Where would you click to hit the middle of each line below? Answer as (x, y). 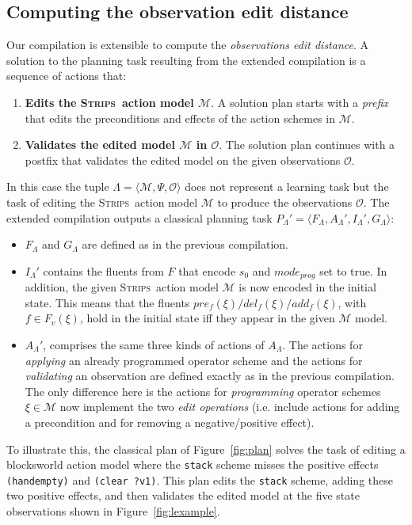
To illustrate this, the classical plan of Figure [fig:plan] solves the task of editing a (206, 449)
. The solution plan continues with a (307, 145)
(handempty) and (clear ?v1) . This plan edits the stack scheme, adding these (200, 479)
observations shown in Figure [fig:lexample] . (113, 511)
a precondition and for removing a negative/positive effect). (170, 422)
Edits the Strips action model (109, 102)
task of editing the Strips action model (102, 202)
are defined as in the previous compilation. (185, 244)
